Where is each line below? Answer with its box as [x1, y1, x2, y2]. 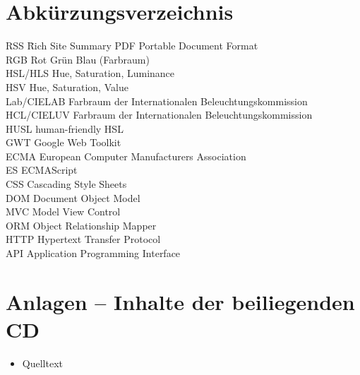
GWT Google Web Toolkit [6, 135, 121, 150]
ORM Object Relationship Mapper [6, 218, 157, 232]
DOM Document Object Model [6, 190, 140, 205]
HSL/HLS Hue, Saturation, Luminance [6, 66, 175, 81]
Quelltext [22, 355, 63, 370]
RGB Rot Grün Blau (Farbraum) [6, 52, 150, 66]
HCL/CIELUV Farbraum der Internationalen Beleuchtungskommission [6, 107, 313, 122]
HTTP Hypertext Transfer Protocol [6, 232, 161, 246]
